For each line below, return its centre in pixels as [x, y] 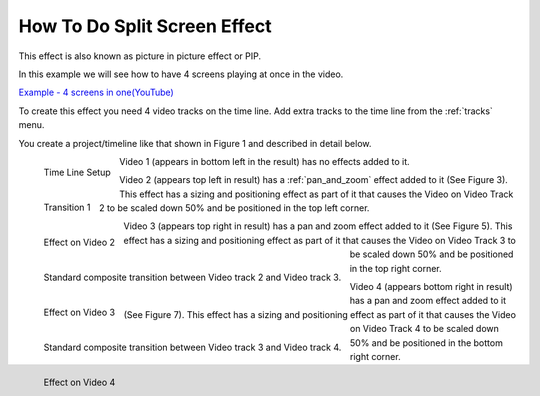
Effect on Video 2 [79, 242]
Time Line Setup [77, 172]
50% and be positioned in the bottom [427, 342]
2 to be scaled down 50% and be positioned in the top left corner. [234, 208]
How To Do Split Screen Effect [145, 26]
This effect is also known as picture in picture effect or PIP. [140, 56]
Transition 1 [67, 207]
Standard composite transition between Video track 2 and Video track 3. [192, 277]
